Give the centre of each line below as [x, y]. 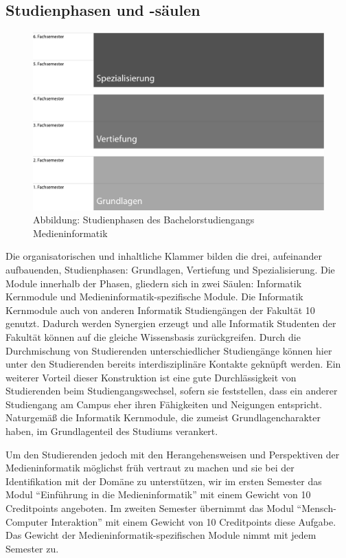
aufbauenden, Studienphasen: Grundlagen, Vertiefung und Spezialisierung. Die [170, 269]
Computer [27, 521]
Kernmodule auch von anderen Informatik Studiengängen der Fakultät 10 [160, 310]
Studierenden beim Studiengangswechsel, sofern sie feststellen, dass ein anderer [172, 391]
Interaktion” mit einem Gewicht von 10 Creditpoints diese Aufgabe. [194, 521]
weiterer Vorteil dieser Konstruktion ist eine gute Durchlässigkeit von [151, 377]
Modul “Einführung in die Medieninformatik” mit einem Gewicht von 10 [158, 494]
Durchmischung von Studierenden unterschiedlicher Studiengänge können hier [169, 350]
